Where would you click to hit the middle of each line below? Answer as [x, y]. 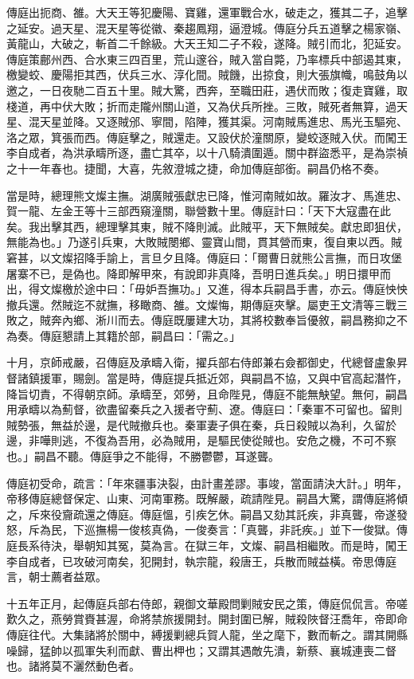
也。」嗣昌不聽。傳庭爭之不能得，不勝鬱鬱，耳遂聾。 [143, 456]
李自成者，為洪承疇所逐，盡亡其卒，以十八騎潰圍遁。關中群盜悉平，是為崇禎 [207, 153]
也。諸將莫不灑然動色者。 [73, 666]
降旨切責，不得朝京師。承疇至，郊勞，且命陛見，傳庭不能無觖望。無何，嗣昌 [207, 393]
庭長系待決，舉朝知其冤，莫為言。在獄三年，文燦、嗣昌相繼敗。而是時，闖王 [207, 545]
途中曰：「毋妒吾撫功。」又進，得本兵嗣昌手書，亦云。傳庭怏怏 [246, 289]
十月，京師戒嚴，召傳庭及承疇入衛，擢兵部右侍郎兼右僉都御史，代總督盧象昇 [207, 362]
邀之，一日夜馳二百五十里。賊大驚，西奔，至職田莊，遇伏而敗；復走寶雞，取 [207, 90]
